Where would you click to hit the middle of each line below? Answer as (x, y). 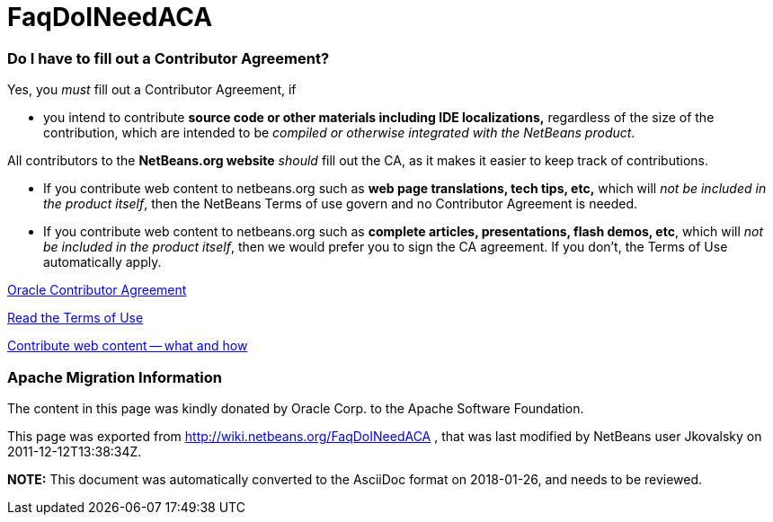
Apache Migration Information (115, 377)
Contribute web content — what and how (128, 346)
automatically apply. (102, 262)
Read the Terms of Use (76, 318)
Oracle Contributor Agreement (97, 290)
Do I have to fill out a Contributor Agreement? (169, 58)
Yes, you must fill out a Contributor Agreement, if (152, 90)
